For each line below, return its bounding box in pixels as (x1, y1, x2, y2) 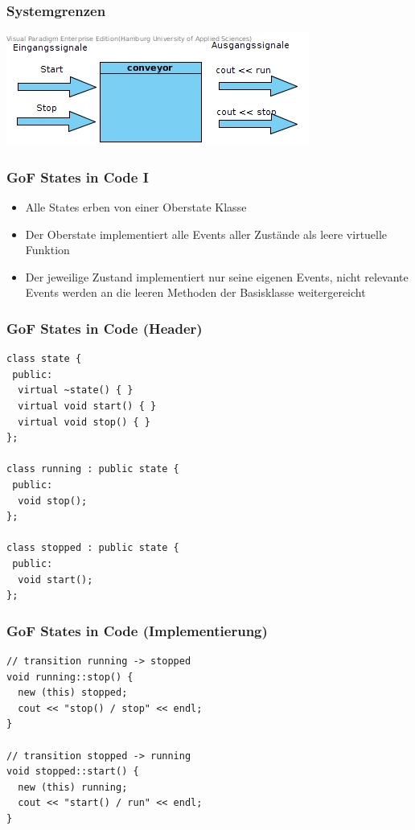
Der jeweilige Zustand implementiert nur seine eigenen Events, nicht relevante (25, 268, 409, 285)
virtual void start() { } (18, 401, 157, 412)
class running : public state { (6, 463, 179, 475)
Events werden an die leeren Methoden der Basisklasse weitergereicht (25, 284, 366, 301)
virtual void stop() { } (18, 416, 150, 428)
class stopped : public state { (6, 542, 179, 554)
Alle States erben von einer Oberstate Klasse (25, 199, 247, 216)
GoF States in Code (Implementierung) (6, 620, 268, 640)
